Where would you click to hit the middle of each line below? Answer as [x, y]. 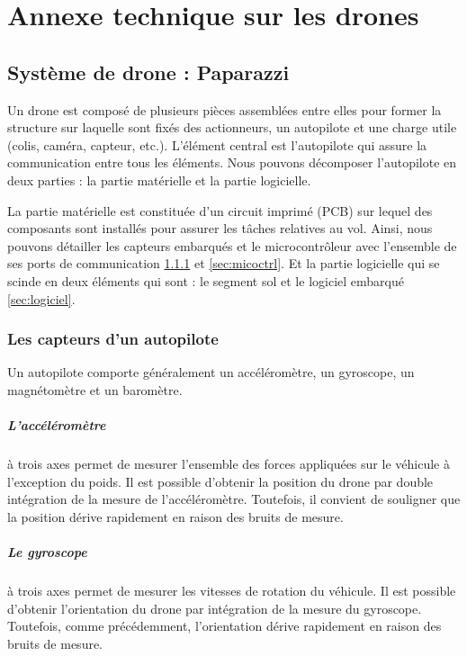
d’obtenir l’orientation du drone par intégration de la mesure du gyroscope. [215, 608]
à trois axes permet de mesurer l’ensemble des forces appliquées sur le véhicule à [229, 464]
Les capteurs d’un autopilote [113, 339]
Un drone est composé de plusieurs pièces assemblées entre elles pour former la [225, 109]
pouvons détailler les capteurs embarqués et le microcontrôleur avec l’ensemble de [232, 245]
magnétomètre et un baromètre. [95, 389]
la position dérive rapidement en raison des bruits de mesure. [175, 516]
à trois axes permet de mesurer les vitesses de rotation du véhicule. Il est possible [232, 591]
